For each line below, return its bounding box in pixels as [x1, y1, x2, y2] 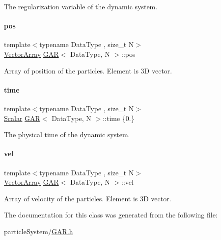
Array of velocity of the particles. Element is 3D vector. [4, 193, 171, 203]
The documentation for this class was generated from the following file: [4, 210, 218, 220]
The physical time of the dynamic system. [4, 129, 130, 140]
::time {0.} [103, 113, 135, 123]
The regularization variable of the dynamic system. [4, 1, 158, 11]
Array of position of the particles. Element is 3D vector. [4, 65, 172, 75]
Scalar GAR [4, 113, 40, 123]
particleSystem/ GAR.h [4, 226, 73, 236]
